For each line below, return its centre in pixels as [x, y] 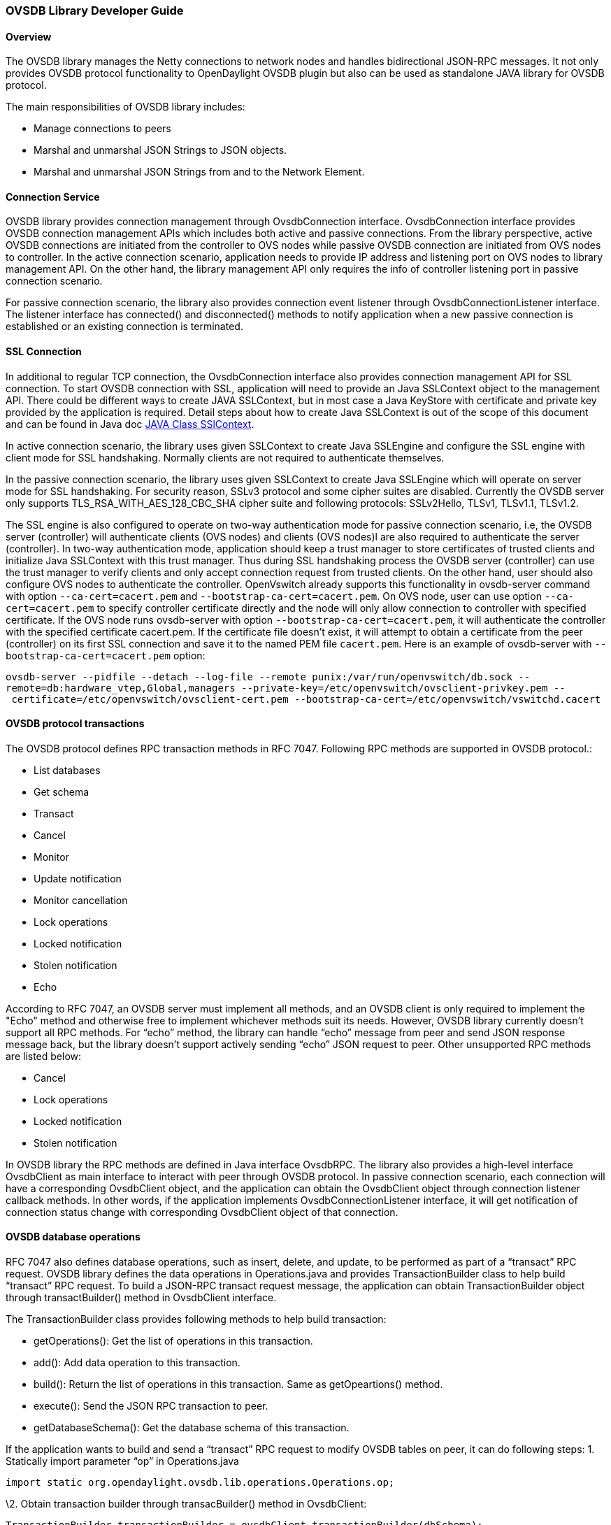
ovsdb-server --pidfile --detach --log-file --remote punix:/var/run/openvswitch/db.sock [259, 676]
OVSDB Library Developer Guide [95, 10]
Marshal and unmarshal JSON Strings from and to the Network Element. [199, 172]
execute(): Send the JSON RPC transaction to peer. [151, 1406]
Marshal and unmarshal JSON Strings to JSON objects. [160, 150]
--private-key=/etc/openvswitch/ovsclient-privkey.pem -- [403, 688]
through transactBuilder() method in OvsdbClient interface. [141, 1298]
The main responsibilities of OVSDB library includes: [125, 107]
